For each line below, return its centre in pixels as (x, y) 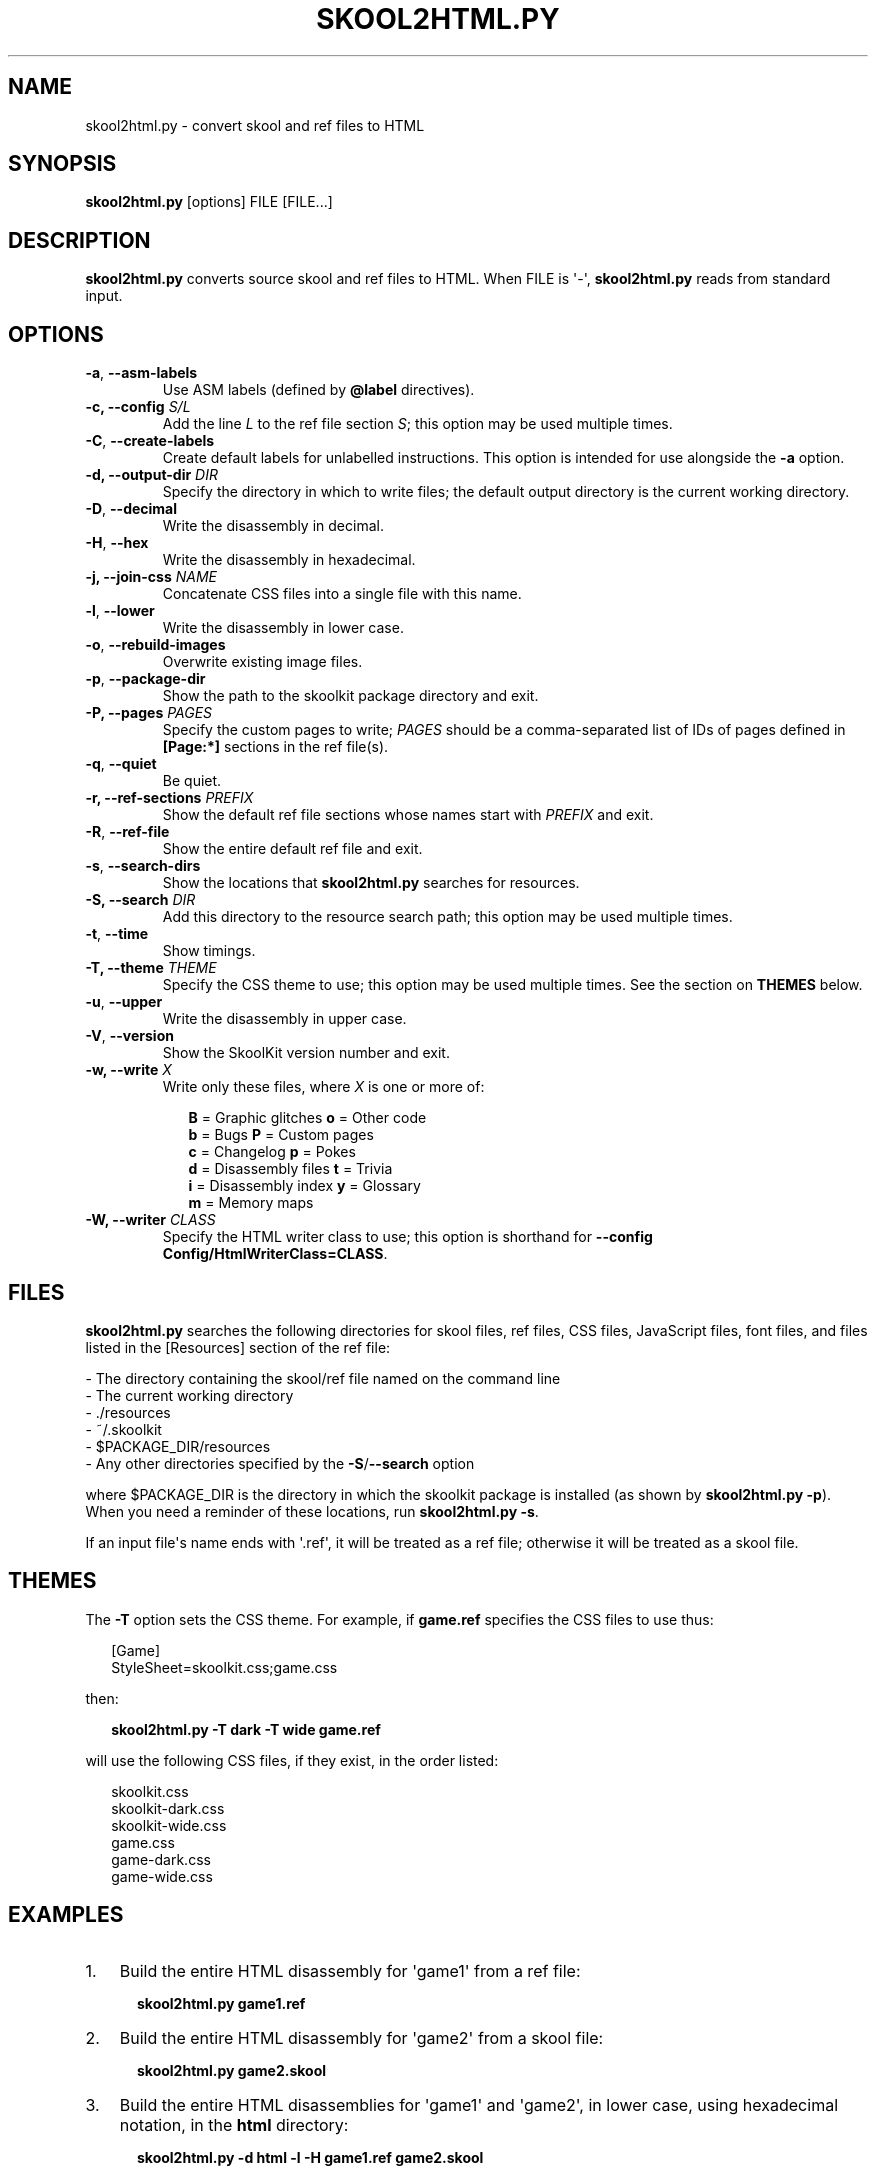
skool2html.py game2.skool (232, 2070)
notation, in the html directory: (234, 2124)
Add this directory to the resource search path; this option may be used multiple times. (447, 917)
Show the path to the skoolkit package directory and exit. (350, 696)
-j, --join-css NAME (151, 577)
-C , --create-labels (150, 441)
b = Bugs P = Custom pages (281, 1135)
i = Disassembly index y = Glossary (304, 1186)
